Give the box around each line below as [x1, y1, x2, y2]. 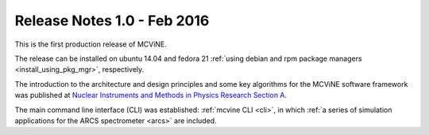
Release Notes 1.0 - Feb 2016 [14, 12, 210, 29]
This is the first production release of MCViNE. [14, 39, 167, 49]
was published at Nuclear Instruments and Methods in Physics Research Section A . [14, 91, 288, 100]
